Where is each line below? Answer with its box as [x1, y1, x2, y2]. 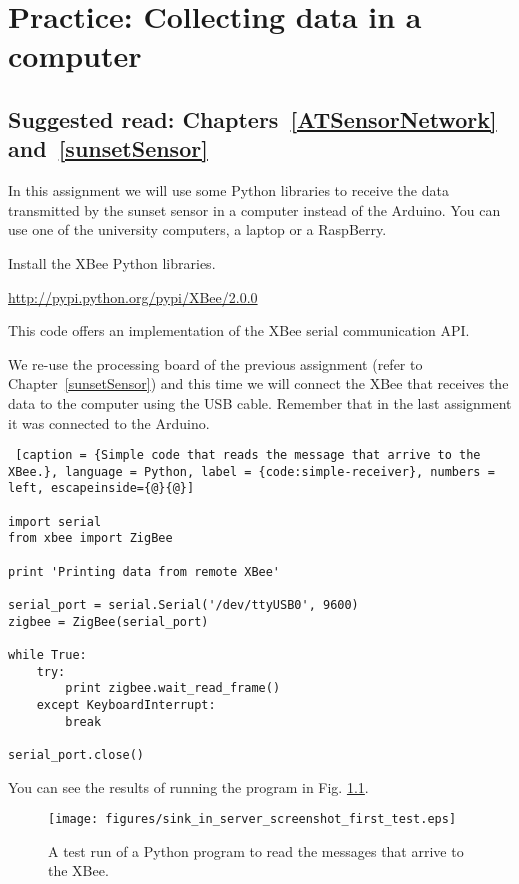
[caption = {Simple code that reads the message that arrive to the [15, 448, 481, 463]
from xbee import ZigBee [8, 531, 173, 546]
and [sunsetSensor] [8, 133, 208, 164]
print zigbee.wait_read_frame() [65, 681, 281, 696]
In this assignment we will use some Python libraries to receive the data [8, 180, 449, 201]
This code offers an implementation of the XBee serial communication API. [8, 320, 470, 341]
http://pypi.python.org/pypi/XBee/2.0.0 [8, 286, 258, 307]
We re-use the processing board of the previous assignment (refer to [8, 353, 423, 374]
